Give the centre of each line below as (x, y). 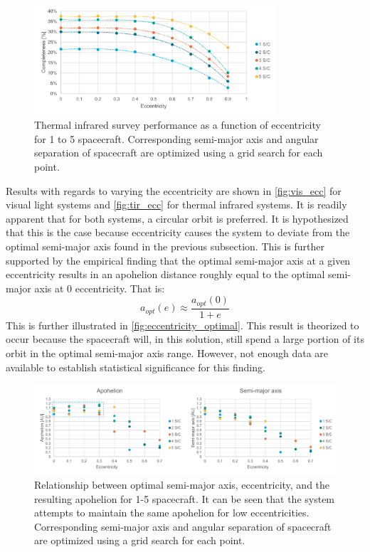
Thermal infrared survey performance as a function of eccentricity (178, 125)
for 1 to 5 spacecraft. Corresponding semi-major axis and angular (176, 138)
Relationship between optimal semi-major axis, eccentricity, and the (182, 484)
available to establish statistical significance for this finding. (136, 367)
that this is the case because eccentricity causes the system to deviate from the (178, 232)
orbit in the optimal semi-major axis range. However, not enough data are (167, 353)
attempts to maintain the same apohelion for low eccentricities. (172, 513)
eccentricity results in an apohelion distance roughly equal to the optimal (165, 274)
